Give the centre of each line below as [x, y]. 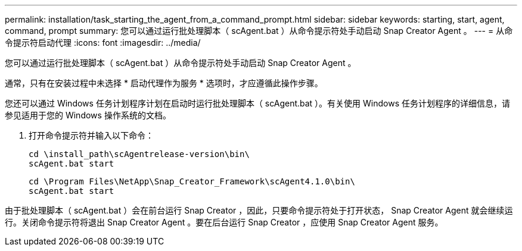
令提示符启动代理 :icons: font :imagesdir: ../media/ [103, 43]
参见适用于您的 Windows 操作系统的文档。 [88, 115]
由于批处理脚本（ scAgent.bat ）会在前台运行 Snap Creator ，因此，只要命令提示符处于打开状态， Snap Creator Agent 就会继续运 [259, 210]
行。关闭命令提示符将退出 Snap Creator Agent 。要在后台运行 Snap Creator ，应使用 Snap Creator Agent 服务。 [224, 222]
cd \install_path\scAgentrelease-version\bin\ [139, 154]
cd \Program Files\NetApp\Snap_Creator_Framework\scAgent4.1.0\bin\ [192, 181]
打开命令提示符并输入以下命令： [91, 135]
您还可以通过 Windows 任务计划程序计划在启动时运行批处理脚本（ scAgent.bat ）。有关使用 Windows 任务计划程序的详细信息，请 [258, 103]
